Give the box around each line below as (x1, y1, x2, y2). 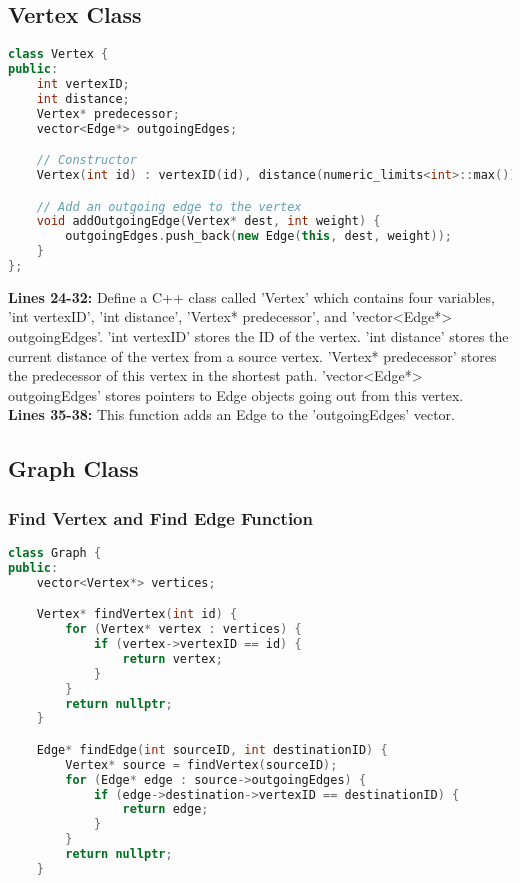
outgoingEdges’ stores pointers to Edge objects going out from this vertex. (8, 384, 464, 405)
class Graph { (8, 546, 102, 561)
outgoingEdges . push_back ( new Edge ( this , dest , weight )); (65, 229, 452, 244)
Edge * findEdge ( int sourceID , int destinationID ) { (36, 742, 388, 757)
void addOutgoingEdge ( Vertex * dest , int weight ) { (36, 214, 381, 229)
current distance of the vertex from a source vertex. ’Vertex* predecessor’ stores (8, 345, 497, 366)
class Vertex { (8, 47, 109, 62)
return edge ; (122, 802, 209, 817)
